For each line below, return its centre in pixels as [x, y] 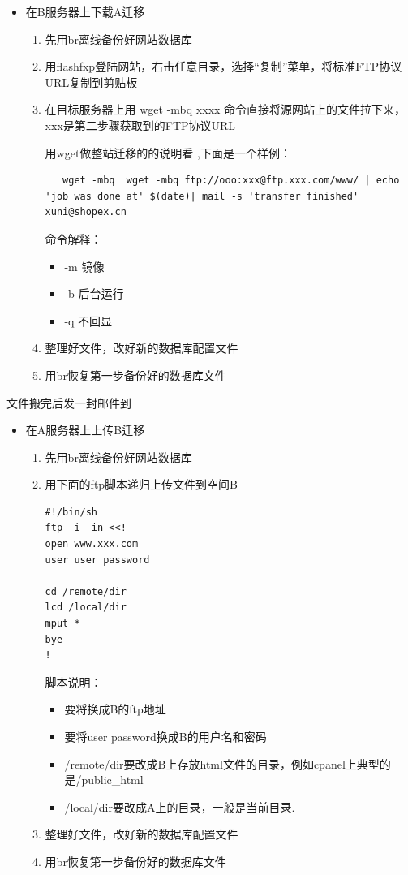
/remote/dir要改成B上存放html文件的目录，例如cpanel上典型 [222, 763]
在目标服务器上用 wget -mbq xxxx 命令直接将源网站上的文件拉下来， [225, 109]
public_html [112, 780]
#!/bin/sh [71, 512]
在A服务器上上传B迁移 [85, 430]
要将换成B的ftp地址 [115, 709]
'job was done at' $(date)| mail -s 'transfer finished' [202, 196]
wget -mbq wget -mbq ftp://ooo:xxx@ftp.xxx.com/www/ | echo [231, 181]
